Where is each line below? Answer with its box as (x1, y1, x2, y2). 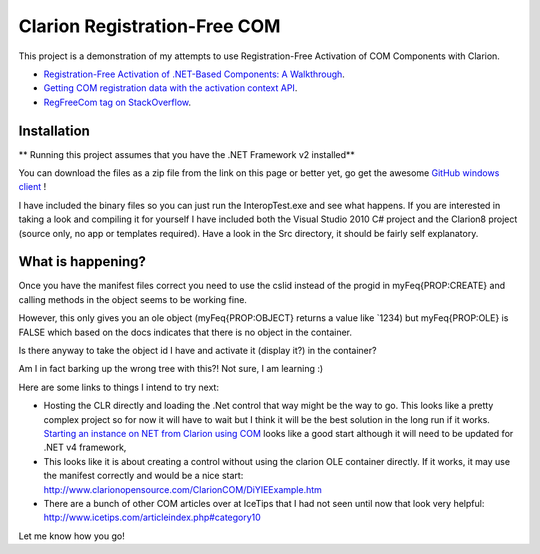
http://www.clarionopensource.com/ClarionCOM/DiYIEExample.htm (43, 483, 322, 495)
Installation (18, 122, 90, 139)
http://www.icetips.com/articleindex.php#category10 (43, 511, 262, 524)
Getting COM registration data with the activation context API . (43, 82, 298, 94)
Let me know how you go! (18, 530, 125, 542)
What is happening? (18, 253, 147, 270)
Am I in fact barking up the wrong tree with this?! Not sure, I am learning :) (18, 363, 324, 375)
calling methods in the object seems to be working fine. (18, 293, 247, 305)
